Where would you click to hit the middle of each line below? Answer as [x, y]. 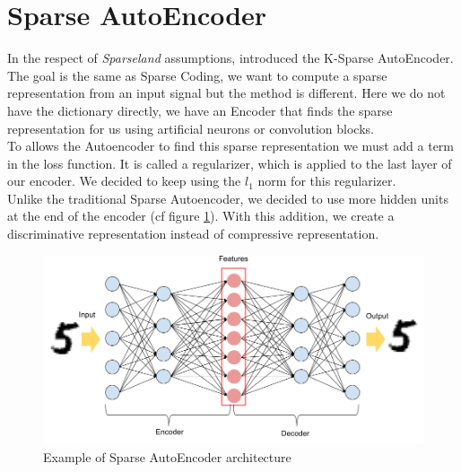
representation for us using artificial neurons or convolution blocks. [191, 128]
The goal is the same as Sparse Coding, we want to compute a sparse [197, 75]
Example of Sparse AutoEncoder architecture [167, 456]
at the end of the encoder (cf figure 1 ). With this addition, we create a [201, 216]
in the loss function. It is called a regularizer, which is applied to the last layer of [230, 163]
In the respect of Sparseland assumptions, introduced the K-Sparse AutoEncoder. [230, 58]
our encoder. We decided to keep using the [124, 181]
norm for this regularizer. [327, 181]
